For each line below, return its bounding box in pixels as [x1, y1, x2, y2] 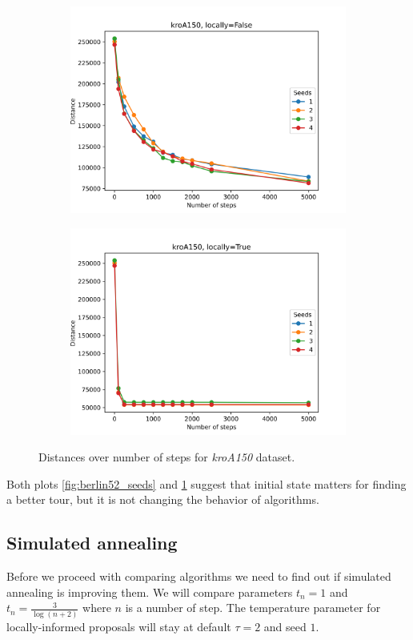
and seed [263, 618, 307, 634]
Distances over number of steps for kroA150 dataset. [38, 449, 295, 465]
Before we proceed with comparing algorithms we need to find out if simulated [6, 568, 391, 585]
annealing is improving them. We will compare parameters [6, 583, 293, 600]
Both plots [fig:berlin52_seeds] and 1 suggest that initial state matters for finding [6, 475, 407, 492]
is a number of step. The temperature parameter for [125, 599, 381, 616]
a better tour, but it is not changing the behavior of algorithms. [6, 491, 319, 508]
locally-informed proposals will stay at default [6, 618, 231, 634]
